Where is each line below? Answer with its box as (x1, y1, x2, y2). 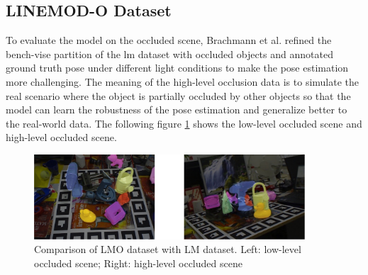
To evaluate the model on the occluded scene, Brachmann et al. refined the (6, 33, 332, 47)
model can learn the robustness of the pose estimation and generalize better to (6, 102, 347, 117)
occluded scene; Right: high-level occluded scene (34, 255, 242, 270)
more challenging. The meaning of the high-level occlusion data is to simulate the (6, 74, 359, 89)
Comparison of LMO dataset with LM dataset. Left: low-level (34, 242, 301, 257)
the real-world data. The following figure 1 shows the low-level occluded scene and (6, 116, 362, 130)
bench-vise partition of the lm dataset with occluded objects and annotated (6, 46, 333, 61)
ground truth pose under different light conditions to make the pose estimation (6, 60, 349, 75)
